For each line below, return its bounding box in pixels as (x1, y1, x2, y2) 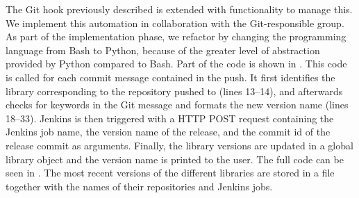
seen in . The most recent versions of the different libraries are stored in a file (6, 165, 335, 180)
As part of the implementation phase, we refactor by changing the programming (6, 29, 347, 44)
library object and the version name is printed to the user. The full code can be (6, 151, 344, 166)
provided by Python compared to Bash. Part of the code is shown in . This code (6, 56, 347, 71)
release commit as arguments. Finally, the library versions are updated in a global (6, 138, 353, 152)
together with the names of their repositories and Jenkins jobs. (6, 179, 273, 193)
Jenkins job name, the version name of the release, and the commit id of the (6, 124, 331, 139)
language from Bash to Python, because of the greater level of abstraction (6, 42, 320, 57)
